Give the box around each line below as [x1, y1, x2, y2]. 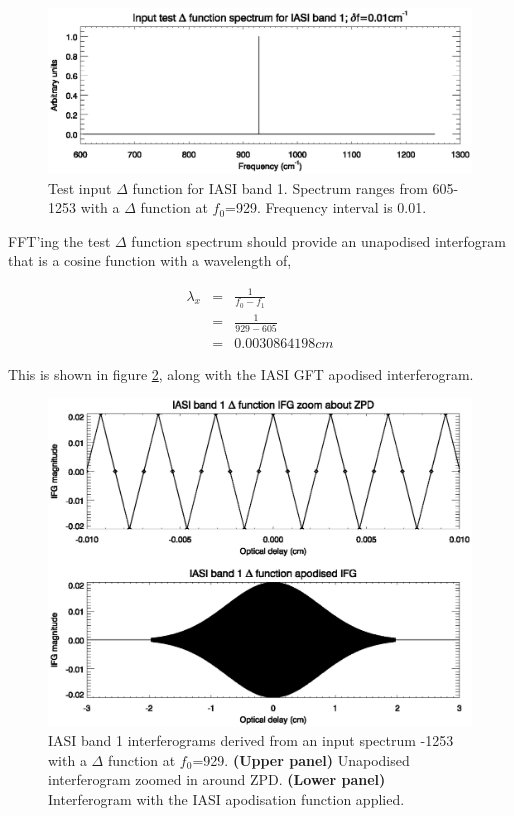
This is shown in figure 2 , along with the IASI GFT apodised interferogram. [8, 363, 474, 384]
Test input [48, 177, 112, 198]
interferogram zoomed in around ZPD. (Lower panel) [48, 769, 386, 790]
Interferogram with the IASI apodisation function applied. [48, 788, 405, 809]
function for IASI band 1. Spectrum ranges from [132, 177, 428, 198]
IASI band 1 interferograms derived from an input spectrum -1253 [48, 730, 454, 751]
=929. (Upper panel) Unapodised [192, 749, 410, 770]
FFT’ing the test [8, 230, 111, 251]
